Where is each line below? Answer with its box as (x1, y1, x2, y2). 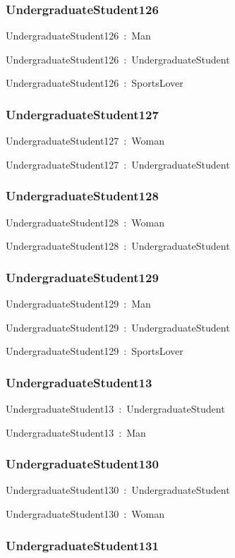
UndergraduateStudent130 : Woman (6, 507, 164, 521)
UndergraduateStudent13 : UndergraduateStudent (6, 401, 225, 416)
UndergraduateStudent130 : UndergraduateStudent (6, 483, 230, 497)
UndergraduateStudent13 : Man (6, 425, 146, 439)
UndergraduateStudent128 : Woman (6, 214, 164, 229)
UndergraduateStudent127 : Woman (6, 133, 164, 148)
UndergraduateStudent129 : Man (6, 296, 151, 311)
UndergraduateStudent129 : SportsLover (6, 344, 183, 358)
